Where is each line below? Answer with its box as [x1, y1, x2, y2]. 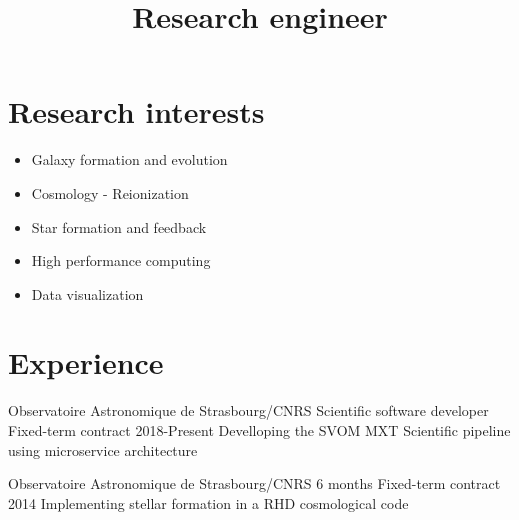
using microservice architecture [8, 439, 198, 460]
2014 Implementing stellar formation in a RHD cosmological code [8, 492, 409, 513]
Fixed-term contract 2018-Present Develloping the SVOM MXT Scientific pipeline [8, 420, 511, 440]
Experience [8, 342, 164, 383]
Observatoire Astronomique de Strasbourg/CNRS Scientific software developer [8, 400, 489, 421]
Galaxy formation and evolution [31, 149, 228, 170]
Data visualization [31, 283, 144, 304]
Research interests [8, 91, 265, 132]
